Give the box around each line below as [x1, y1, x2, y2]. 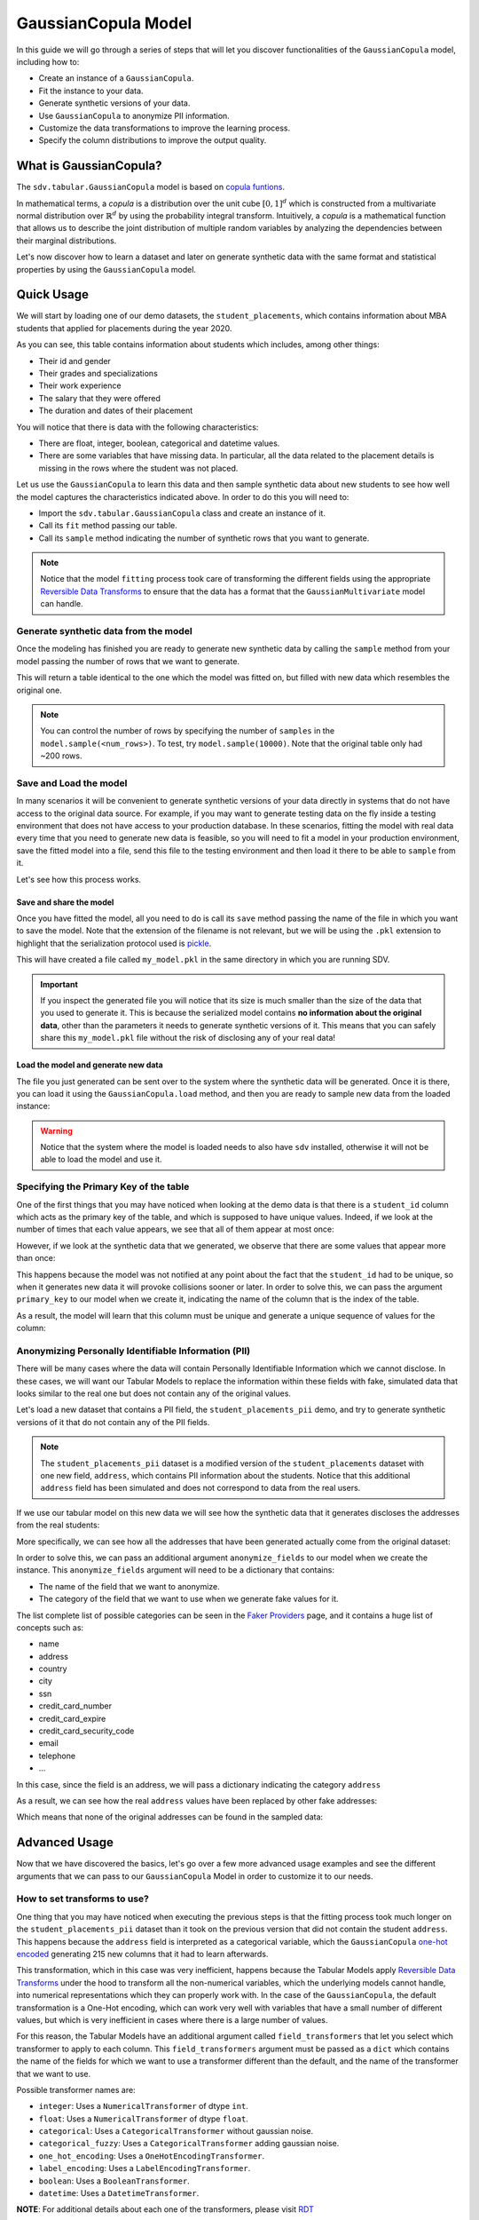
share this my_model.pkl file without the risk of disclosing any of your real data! [40, 1033, 336, 1043]
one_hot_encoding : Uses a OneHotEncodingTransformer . [38, 2150, 265, 2161]
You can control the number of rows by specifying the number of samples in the [40, 725, 335, 736]
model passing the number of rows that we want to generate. [16, 655, 239, 666]
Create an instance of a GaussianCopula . [38, 73, 194, 83]
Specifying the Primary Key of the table [16, 1181, 190, 1193]
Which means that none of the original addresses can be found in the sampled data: [16, 1812, 324, 1822]
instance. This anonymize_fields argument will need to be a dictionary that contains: [16, 1565, 334, 1575]
